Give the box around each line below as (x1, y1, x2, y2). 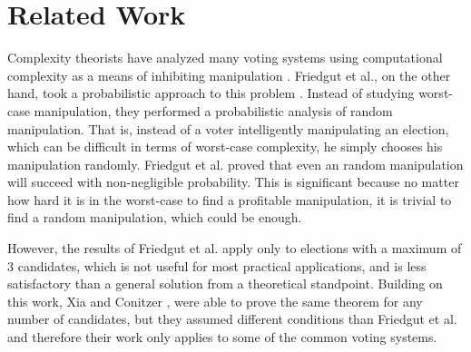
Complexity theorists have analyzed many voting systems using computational (7, 48, 443, 67)
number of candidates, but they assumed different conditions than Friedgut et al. (7, 309, 457, 328)
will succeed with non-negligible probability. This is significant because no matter (7, 172, 459, 191)
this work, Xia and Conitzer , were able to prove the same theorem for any (7, 291, 423, 310)
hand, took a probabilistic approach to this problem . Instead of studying (7, 83, 415, 103)
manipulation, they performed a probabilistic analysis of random (34, 101, 393, 120)
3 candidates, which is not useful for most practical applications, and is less (7, 256, 427, 275)
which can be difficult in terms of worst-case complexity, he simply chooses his (7, 137, 443, 156)
